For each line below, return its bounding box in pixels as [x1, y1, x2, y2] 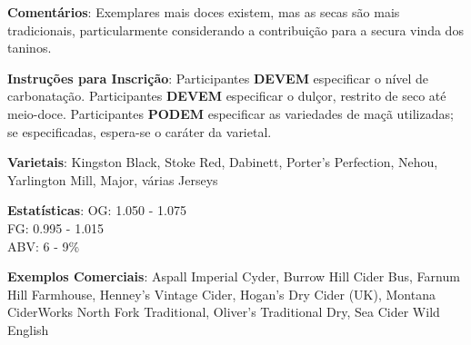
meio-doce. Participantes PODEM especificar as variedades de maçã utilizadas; [7, 103, 454, 123]
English [7, 320, 49, 339]
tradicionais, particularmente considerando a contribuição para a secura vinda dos [7, 20, 464, 39]
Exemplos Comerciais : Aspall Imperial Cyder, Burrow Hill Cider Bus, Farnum [7, 267, 460, 286]
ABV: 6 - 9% [7, 236, 80, 255]
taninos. [7, 38, 52, 57]
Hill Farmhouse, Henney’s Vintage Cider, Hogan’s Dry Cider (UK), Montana [7, 284, 436, 303]
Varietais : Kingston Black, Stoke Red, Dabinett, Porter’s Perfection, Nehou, [7, 153, 438, 172]
